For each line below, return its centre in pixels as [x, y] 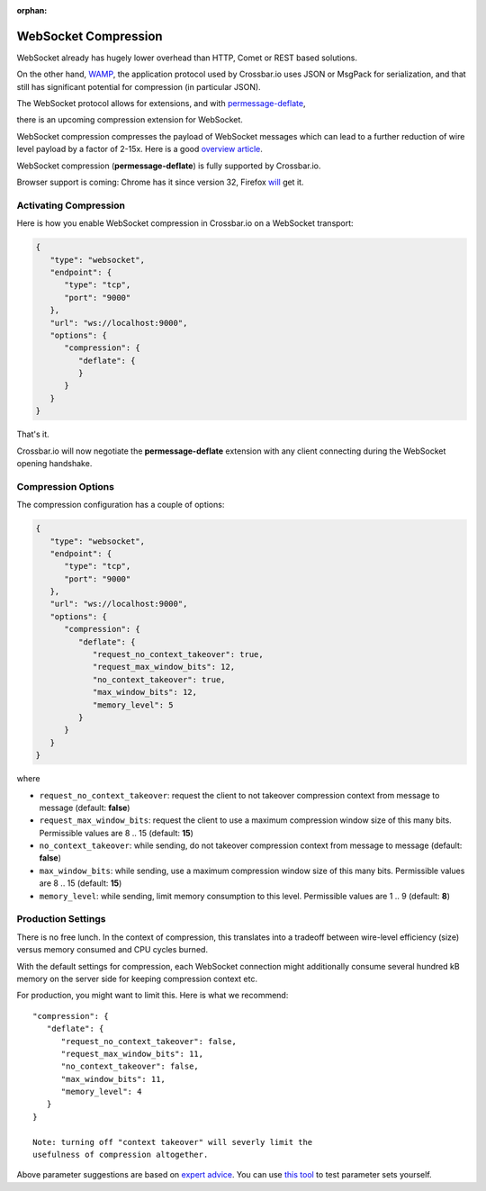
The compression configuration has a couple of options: [121, 505]
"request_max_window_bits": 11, [132, 1054]
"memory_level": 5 [133, 705]
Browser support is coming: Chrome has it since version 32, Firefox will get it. [160, 182]
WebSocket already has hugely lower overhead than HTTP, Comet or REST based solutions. [187, 58]
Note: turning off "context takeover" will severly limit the [173, 1142]
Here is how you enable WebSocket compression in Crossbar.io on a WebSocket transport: [185, 223]
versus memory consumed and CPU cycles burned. [112, 950]
